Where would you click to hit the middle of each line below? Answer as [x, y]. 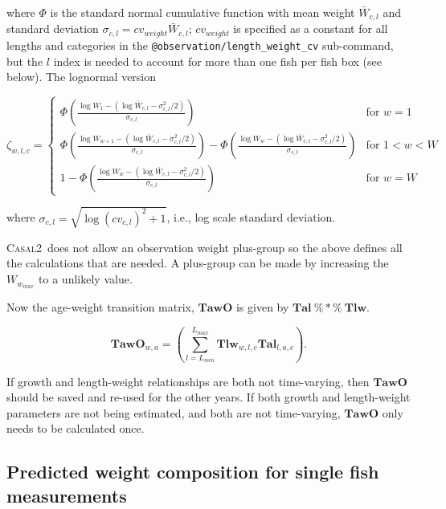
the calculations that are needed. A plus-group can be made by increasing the [198, 263]
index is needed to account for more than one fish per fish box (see [217, 61]
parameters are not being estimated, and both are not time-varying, [174, 412]
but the [25, 61]
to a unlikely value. [86, 279]
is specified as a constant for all [311, 29]
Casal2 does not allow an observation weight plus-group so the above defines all [205, 247]
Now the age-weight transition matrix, [100, 306]
